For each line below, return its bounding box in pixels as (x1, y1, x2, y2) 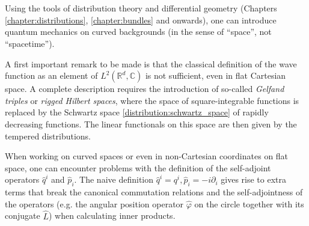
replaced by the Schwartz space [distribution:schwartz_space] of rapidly (5, 106, 269, 118)
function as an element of (5, 69, 98, 82)
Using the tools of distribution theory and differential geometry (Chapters (5, 2, 277, 14)
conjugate (5, 209, 40, 222)
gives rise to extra (221, 173, 287, 186)
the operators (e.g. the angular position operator (5, 197, 184, 210)
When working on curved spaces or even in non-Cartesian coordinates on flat (5, 150, 289, 162)
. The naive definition (74, 173, 154, 186)
